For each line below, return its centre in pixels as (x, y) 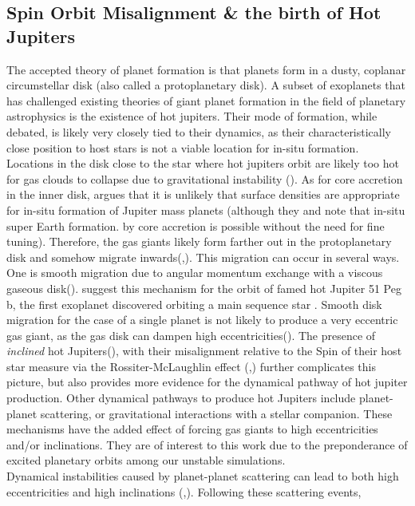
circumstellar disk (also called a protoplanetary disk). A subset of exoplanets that (206, 85)
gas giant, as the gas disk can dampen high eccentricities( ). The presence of (191, 335)
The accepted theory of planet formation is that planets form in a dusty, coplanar (206, 69)
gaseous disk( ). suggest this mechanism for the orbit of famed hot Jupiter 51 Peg (204, 288)
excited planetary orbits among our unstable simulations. (146, 460)
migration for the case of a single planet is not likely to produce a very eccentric (202, 320)
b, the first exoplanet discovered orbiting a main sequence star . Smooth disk (194, 304)
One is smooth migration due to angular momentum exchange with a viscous (195, 273)
